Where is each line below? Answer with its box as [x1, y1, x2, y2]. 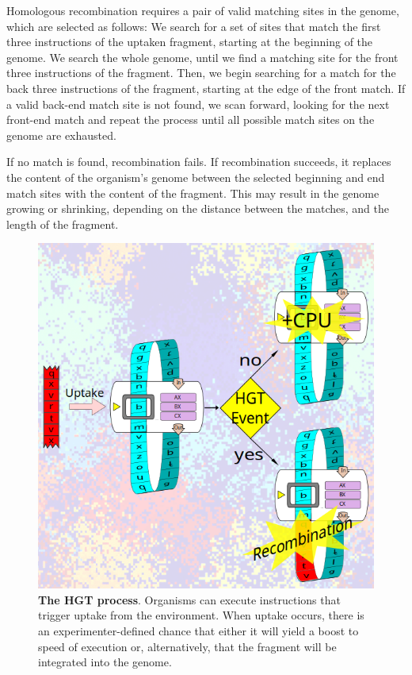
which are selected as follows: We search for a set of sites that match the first [6, 17, 381, 34]
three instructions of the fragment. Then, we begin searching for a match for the [6, 64, 396, 81]
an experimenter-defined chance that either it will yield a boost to [38, 623, 359, 639]
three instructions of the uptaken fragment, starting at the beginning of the [6, 33, 373, 50]
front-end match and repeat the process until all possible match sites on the [6, 111, 375, 128]
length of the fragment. [6, 215, 119, 232]
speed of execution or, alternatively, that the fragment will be [38, 638, 337, 654]
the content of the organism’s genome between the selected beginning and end [6, 168, 385, 185]
